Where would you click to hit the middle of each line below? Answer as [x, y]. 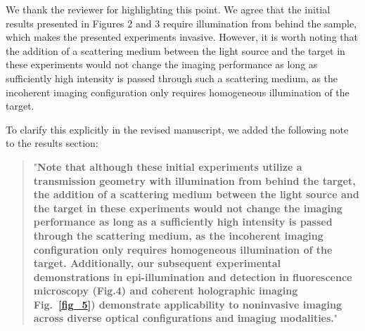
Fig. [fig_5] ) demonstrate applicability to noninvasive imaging [188, 304]
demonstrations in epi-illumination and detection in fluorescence [193, 277]
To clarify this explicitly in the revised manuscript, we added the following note [177, 129]
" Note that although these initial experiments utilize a [168, 166]
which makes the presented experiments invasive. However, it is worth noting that [182, 37]
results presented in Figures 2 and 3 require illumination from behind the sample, [181, 23]
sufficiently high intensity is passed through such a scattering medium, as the [172, 78]
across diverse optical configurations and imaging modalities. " [186, 318]
